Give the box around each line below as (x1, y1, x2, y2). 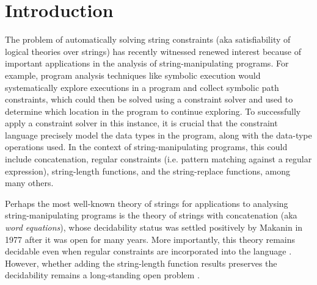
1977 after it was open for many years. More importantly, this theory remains (5, 233, 296, 245)
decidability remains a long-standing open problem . (5, 269, 200, 281)
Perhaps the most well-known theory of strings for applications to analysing (5, 197, 288, 209)
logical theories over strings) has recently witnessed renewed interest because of (5, 45, 301, 57)
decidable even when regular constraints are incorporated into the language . (5, 245, 292, 258)
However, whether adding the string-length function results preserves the (5, 256, 277, 269)
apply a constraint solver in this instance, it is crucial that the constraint (5, 117, 278, 129)
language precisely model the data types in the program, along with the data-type (5, 128, 312, 141)
